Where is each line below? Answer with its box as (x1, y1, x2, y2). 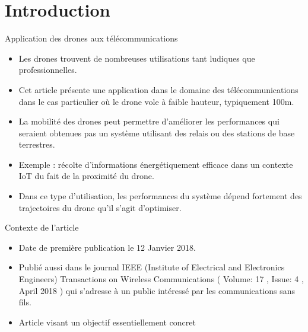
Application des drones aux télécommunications (5, 32, 178, 44)
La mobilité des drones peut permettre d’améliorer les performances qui (18, 115, 280, 127)
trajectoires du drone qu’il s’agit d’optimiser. (18, 201, 182, 213)
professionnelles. (18, 63, 77, 76)
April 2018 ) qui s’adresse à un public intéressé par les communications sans (18, 284, 295, 296)
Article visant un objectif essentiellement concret (18, 315, 196, 328)
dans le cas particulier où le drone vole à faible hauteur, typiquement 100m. (18, 95, 294, 107)
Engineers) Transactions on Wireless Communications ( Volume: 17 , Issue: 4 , (18, 273, 304, 285)
